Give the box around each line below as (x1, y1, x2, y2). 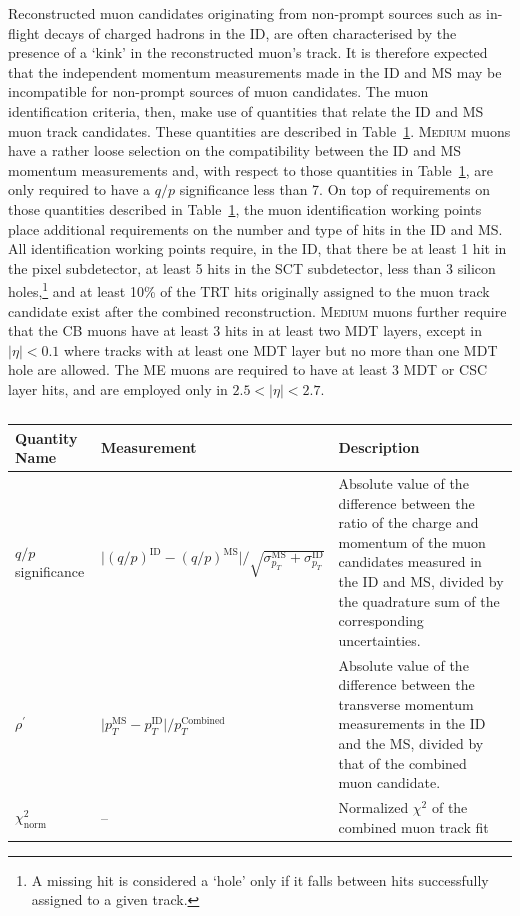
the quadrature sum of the (338, 590, 500, 611)
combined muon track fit (338, 816, 489, 837)
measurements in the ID (338, 713, 486, 734)
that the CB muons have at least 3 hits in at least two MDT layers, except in (8, 320, 483, 341)
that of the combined (338, 752, 467, 773)
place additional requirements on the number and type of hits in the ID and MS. (8, 218, 503, 239)
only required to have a (8, 179, 151, 200)
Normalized (338, 796, 409, 817)
